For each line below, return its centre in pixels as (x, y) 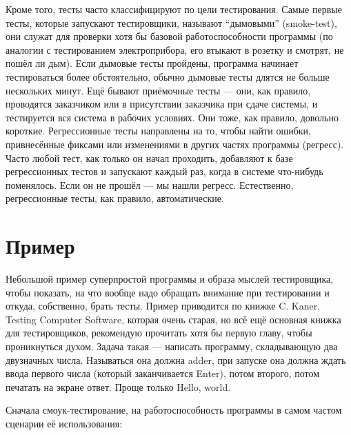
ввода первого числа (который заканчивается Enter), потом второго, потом (163, 373)
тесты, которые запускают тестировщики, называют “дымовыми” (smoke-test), (171, 22)
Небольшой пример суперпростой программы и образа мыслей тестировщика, (170, 279)
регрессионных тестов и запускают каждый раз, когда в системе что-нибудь (164, 171)
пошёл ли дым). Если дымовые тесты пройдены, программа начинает (152, 63)
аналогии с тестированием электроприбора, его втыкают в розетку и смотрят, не (175, 49)
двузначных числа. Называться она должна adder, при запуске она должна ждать (176, 360)
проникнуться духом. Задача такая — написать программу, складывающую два (172, 346)
